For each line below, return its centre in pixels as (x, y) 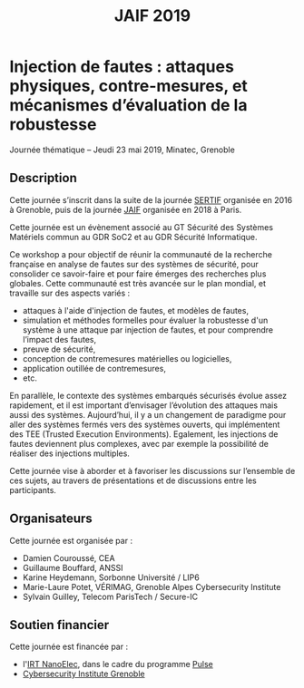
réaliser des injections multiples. (69, 453)
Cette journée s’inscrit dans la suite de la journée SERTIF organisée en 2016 (151, 199)
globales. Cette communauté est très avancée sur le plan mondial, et (137, 283)
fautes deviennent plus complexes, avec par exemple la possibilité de (139, 443)
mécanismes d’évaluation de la (128, 106)
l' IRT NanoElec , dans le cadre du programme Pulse (118, 664)
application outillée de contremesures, (94, 368)
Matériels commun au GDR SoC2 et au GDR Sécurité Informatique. (133, 237)
